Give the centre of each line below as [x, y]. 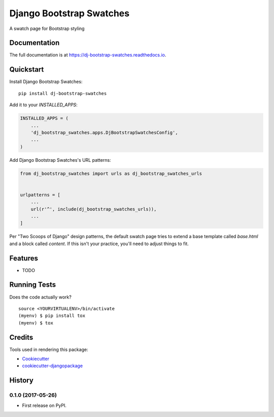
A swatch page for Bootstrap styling [47, 28]
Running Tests [32, 285]
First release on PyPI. [44, 405]
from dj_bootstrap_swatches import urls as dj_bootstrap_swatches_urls [111, 173]
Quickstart [27, 69]
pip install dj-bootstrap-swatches [63, 93]
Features [24, 258]
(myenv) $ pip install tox [52, 316]
